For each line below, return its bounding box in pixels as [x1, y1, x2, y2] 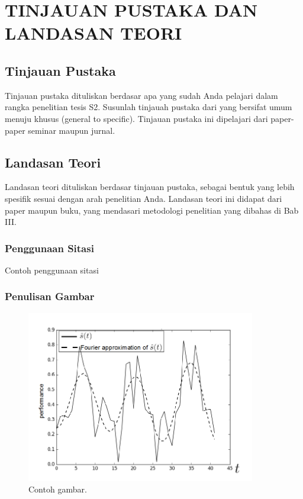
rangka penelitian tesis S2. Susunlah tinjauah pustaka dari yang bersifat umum [5, 101, 292, 113]
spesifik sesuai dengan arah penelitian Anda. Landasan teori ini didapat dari [5, 192, 282, 204]
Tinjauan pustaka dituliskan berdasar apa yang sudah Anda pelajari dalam [5, 89, 278, 101]
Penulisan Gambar [5, 289, 95, 304]
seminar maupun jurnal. [28, 124, 115, 136]
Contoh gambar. [28, 483, 87, 495]
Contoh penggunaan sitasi [5, 263, 99, 276]
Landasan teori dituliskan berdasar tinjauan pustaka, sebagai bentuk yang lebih [5, 181, 295, 193]
